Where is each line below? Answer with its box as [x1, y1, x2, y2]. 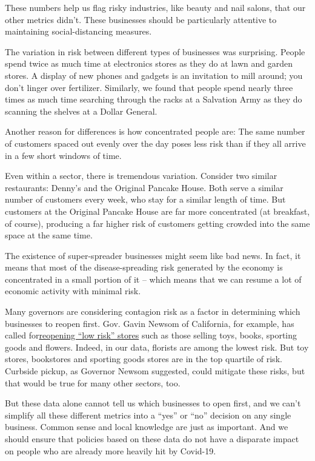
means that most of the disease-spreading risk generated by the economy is [5, 261, 283, 274]
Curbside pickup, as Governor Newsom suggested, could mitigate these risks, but [5, 365, 305, 377]
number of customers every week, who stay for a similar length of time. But [5, 193, 286, 206]
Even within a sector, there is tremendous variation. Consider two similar [5, 169, 277, 182]
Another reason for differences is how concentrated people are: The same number [5, 125, 305, 138]
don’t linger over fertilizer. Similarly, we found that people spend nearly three [5, 81, 293, 93]
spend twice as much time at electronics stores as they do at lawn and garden [5, 57, 293, 70]
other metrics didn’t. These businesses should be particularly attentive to [5, 13, 277, 25]
